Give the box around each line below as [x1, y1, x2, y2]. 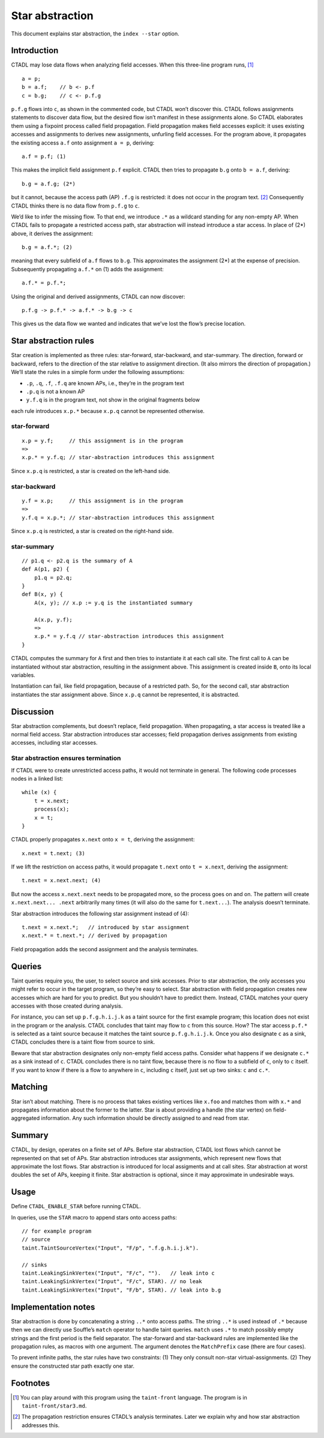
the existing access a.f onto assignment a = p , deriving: [11, 139, 155, 146]
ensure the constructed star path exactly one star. [11, 1362, 135, 1370]
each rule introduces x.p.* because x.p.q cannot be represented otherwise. [11, 407, 205, 414]
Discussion [11, 706, 54, 717]
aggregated [11, 1115, 40, 1122]
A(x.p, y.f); [34, 616, 73, 623]
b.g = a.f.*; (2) [22, 244, 73, 251]
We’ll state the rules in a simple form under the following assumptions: [11, 369, 185, 376]
